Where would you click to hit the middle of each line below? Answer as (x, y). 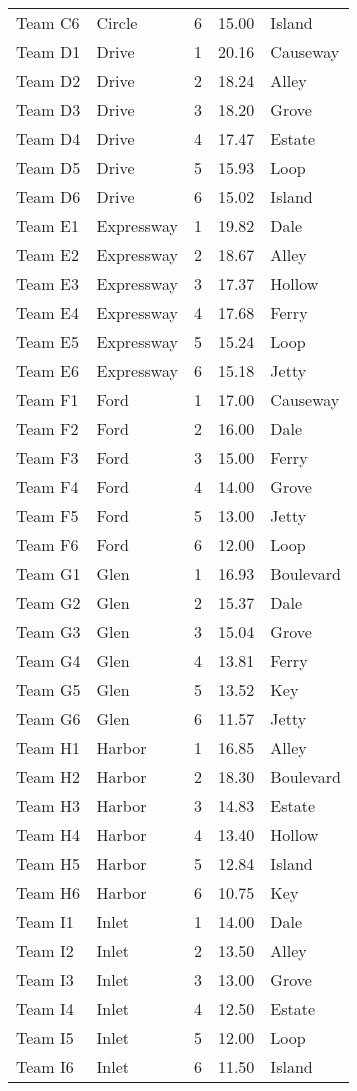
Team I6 (45, 1066)
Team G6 (48, 718)
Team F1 (47, 399)
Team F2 (47, 428)
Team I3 (45, 979)
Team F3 (47, 457)
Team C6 (48, 22)
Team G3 (48, 631)
